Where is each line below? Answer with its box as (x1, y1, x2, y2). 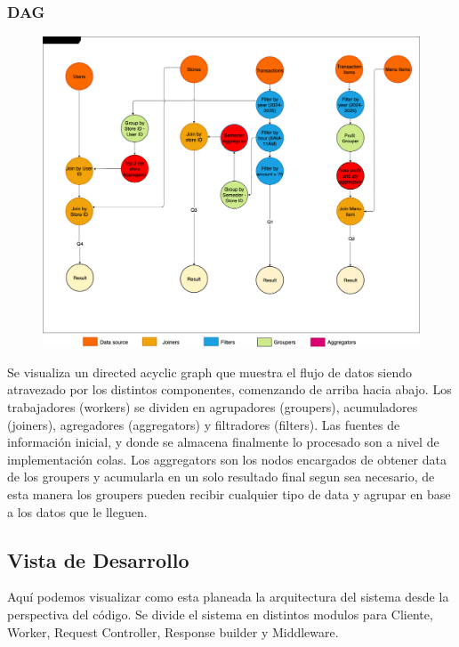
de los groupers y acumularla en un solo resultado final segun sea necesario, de (7, 467, 435, 486)
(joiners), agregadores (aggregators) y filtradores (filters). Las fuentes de (7, 415, 400, 433)
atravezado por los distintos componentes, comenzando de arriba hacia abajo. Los (7, 380, 452, 399)
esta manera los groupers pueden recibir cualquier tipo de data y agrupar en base (7, 485, 451, 504)
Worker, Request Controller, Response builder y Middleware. (7, 622, 339, 641)
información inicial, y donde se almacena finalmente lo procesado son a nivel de (7, 433, 439, 451)
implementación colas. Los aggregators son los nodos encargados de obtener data (7, 449, 447, 468)
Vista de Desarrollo (7, 546, 189, 573)
